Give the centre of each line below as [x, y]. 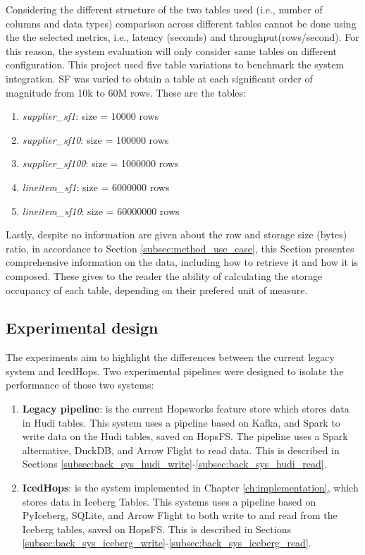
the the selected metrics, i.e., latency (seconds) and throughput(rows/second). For [182, 37]
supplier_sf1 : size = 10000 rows [91, 116]
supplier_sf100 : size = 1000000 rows [100, 163]
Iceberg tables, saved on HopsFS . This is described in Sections [156, 529]
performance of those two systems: [80, 385]
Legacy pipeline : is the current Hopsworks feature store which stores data [186, 409]
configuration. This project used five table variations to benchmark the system [175, 65]
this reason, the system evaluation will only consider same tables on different [172, 50]
